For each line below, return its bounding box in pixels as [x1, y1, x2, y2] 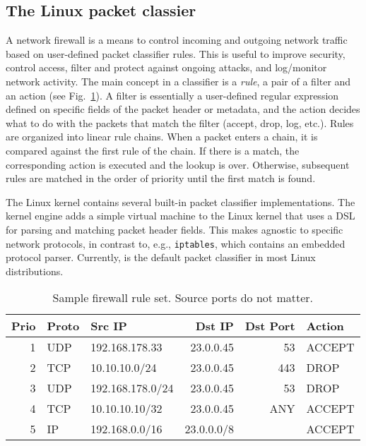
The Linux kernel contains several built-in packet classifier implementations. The [6, 194, 355, 209]
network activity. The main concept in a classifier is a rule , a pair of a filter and [6, 73, 351, 88]
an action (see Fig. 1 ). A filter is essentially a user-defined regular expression [6, 88, 339, 102]
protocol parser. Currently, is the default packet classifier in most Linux [6, 250, 316, 265]
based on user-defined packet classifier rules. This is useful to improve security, [6, 46, 346, 61]
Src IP [90, 318, 127, 334]
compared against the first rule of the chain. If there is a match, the [6, 143, 300, 157]
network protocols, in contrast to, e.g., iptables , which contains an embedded [6, 236, 346, 251]
